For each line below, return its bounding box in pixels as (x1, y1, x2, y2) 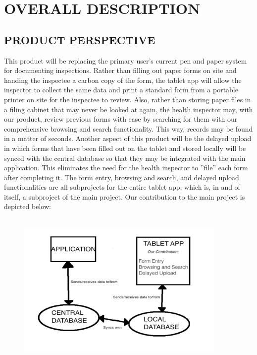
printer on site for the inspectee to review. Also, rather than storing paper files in (4, 94, 251, 104)
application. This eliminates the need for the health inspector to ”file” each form (4, 162, 248, 173)
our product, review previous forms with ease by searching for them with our (4, 114, 238, 124)
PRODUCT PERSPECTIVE (4, 32, 155, 47)
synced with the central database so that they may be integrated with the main (4, 152, 246, 163)
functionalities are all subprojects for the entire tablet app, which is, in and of (4, 182, 240, 192)
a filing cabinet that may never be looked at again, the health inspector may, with (4, 104, 253, 114)
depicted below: (4, 201, 51, 212)
